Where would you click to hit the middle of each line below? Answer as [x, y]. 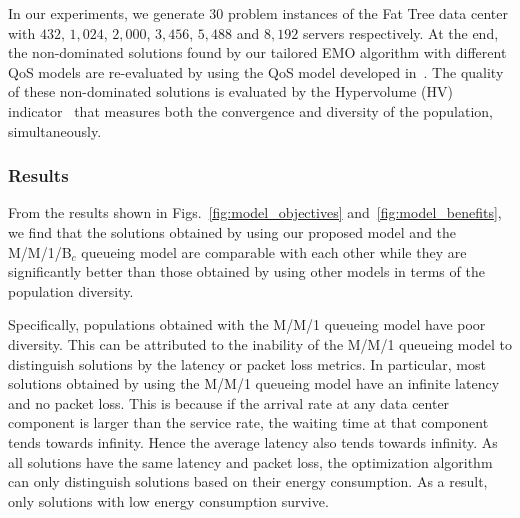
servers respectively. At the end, [400, 32]
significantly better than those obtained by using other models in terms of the [246, 271]
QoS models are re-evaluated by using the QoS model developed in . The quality [256, 71]
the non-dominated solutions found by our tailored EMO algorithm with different [257, 52]
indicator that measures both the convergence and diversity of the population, [250, 110]
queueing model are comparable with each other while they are [274, 251]
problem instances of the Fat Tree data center [367, 13]
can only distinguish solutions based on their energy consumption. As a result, [248, 481]
